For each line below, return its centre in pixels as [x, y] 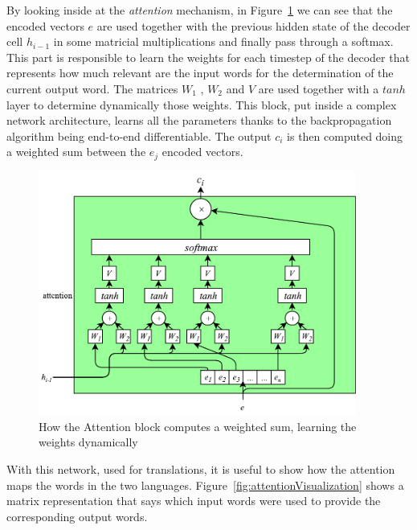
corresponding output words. [77, 516]
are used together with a [319, 88]
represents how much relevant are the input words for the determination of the [200, 73]
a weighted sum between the [76, 152]
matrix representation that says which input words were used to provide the [194, 501]
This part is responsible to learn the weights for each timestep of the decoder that [208, 57]
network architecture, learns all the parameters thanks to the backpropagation [199, 120]
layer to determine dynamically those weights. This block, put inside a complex [202, 104]
